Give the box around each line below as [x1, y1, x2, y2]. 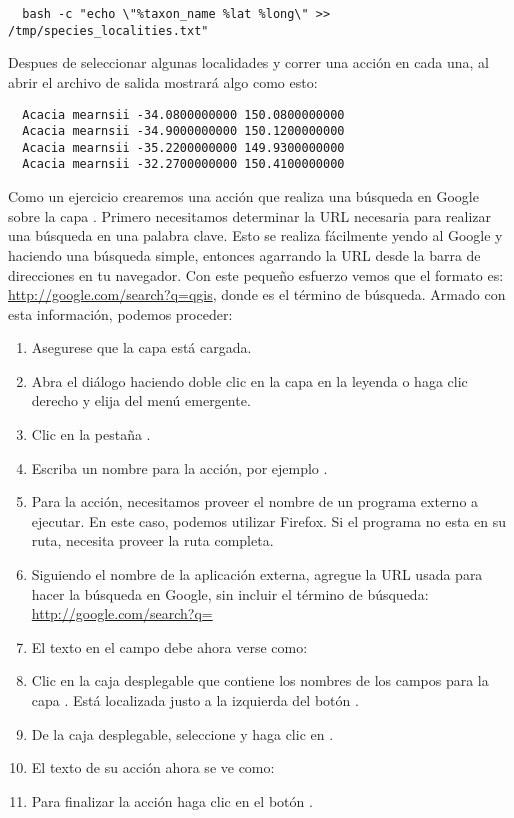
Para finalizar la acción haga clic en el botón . [31, 790, 313, 811]
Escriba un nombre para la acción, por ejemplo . [31, 457, 328, 478]
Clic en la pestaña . [31, 424, 151, 445]
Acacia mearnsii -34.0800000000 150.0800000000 [22, 107, 345, 122]
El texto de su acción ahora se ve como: [31, 757, 275, 778]
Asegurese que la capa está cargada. [31, 337, 252, 358]
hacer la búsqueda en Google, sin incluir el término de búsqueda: [31, 583, 429, 604]
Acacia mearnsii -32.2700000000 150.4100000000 [22, 157, 345, 172]
